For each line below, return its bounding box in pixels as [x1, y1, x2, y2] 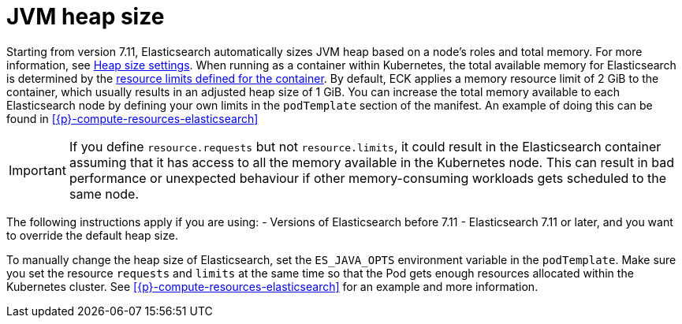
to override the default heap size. [6, 228, 178, 242]
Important [9, 162, 66, 178]
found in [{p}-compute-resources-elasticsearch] [6, 111, 259, 125]
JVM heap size [6, 3, 165, 30]
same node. [69, 185, 140, 202]
